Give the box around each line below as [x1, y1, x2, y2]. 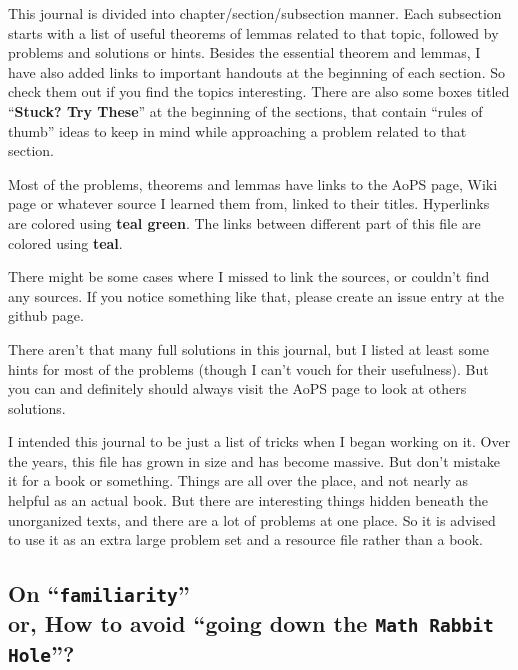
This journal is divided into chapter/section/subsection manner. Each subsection [8, 3, 502, 23]
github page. [8, 305, 84, 326]
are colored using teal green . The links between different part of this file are [8, 212, 481, 233]
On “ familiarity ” [8, 578, 190, 609]
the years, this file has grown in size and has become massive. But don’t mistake [8, 450, 500, 471]
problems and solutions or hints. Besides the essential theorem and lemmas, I [8, 42, 481, 63]
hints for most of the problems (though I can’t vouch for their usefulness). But [8, 358, 489, 379]
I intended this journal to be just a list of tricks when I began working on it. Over [8, 431, 511, 452]
